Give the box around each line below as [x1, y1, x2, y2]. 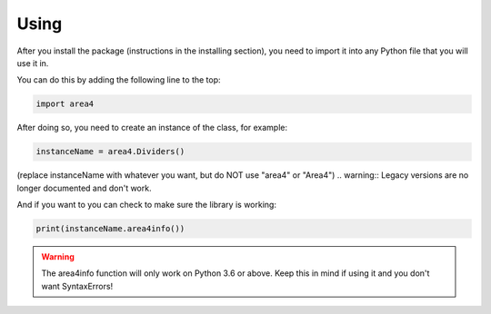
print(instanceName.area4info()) [35, 223, 185, 234]
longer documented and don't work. [16, 182, 152, 193]
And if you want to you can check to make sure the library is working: [16, 200, 277, 211]
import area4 [35, 99, 95, 109]
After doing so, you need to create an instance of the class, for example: [16, 123, 288, 133]
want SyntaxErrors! [41, 280, 114, 291]
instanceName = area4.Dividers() [35, 146, 185, 157]
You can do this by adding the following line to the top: [16, 74, 222, 85]
